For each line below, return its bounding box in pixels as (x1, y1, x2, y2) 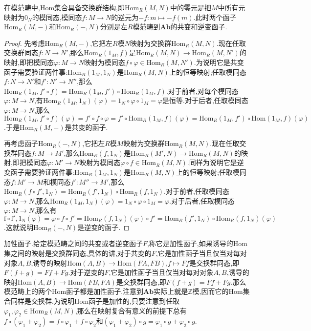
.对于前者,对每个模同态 (166, 85, 239, 96)
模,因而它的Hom (192, 286, 243, 296)
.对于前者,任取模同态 (164, 186, 229, 196)
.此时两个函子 (193, 12, 237, 22)
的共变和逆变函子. (170, 21, 227, 32)
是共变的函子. (65, 122, 108, 132)
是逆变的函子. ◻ (77, 222, 130, 232)
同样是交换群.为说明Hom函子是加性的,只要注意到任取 (10, 296, 179, 306)
